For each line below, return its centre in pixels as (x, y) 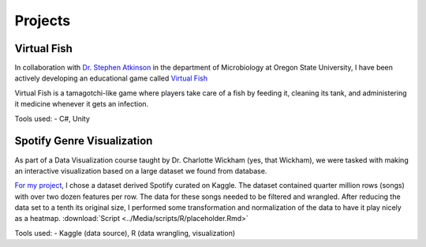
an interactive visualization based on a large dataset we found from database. (141, 170)
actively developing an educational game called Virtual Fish (111, 78)
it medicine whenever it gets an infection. (82, 104)
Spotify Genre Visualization (84, 141)
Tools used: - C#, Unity (52, 118)
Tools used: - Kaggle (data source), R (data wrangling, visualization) (125, 233)
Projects (43, 21)
